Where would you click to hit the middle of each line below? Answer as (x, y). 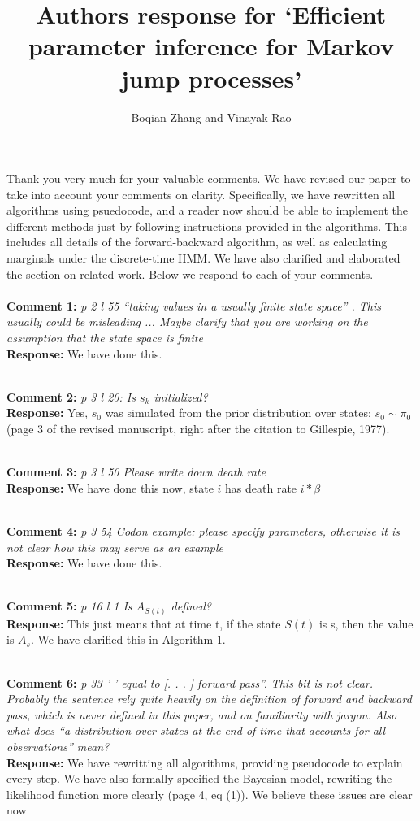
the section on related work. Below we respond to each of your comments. (190, 274)
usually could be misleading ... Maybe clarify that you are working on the (187, 321)
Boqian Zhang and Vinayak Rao (211, 117)
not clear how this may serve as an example (115, 547)
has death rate (261, 487)
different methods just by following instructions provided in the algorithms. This (207, 226)
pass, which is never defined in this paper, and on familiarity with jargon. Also (202, 714)
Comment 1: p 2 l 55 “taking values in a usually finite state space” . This (194, 305)
